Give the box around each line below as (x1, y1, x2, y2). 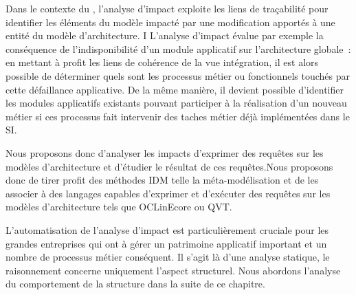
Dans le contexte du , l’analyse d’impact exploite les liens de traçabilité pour (5, 1, 329, 15)
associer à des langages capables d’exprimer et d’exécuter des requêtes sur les (5, 186, 331, 200)
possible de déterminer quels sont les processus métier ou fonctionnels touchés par (5, 68, 351, 83)
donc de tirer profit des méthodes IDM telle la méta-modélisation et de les (5, 173, 319, 187)
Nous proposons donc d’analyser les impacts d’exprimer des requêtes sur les (5, 145, 324, 160)
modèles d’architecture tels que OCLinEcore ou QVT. (5, 199, 232, 214)
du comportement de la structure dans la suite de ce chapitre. (5, 276, 265, 291)
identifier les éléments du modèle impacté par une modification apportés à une (5, 14, 335, 29)
